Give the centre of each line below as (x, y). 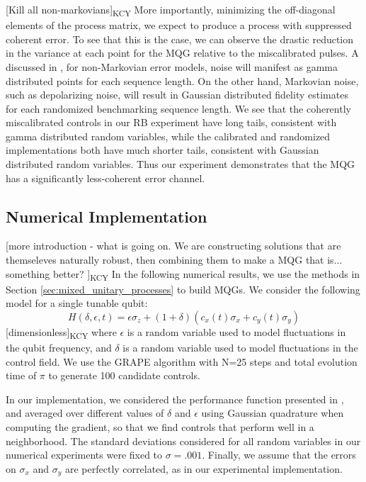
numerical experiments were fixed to (84, 455)
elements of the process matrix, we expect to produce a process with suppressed (179, 25)
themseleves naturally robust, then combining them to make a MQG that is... (174, 260)
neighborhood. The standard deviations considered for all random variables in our (183, 441)
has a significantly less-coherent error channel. (105, 178)
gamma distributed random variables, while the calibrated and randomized (168, 136)
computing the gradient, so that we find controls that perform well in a (160, 427)
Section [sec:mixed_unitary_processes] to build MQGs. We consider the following (183, 289)
